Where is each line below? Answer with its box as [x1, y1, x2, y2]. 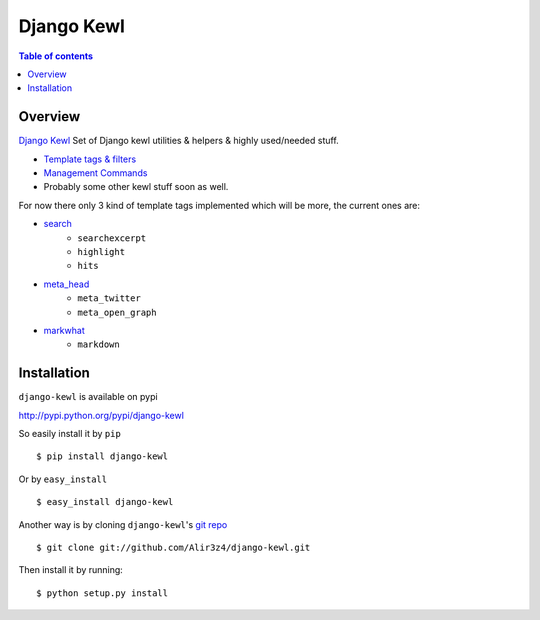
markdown [77, 339, 120, 350]
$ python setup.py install [36, 587, 169, 599]
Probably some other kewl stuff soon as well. [43, 181, 229, 193]
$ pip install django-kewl [36, 451, 169, 462]
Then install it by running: [18, 564, 124, 576]
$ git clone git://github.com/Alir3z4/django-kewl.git [36, 541, 311, 553]
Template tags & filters [43, 153, 137, 165]
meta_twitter [77, 293, 142, 304]
